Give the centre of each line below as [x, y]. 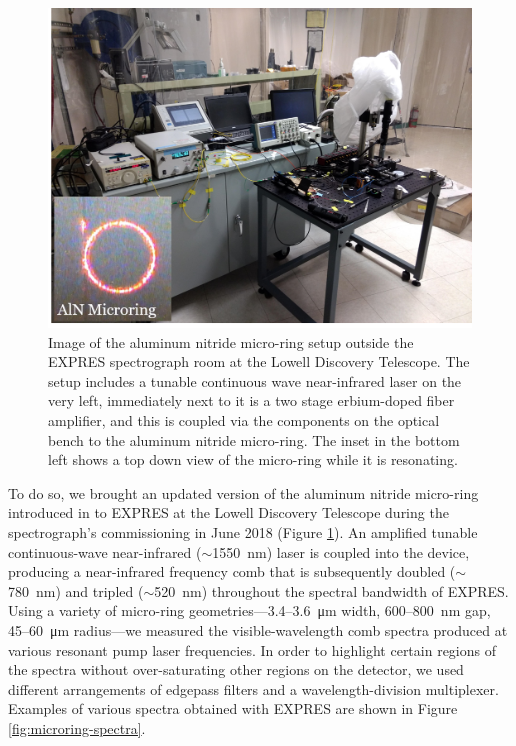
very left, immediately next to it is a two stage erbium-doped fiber [251, 400]
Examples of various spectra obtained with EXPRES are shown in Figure [233, 708]
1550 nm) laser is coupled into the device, [341, 551]
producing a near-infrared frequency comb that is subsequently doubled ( [232, 571]
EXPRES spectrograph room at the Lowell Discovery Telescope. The [259, 361]
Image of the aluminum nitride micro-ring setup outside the [231, 341]
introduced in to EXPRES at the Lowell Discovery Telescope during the [228, 512]
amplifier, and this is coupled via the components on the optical [244, 420]
